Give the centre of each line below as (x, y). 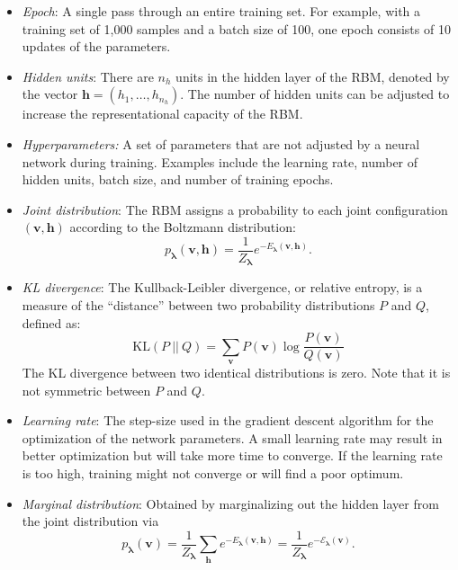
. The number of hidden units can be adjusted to (315, 94)
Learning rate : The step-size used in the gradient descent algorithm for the (228, 420)
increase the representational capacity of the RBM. (162, 114)
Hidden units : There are (88, 76)
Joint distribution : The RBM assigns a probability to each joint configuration (235, 209)
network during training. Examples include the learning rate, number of (220, 161)
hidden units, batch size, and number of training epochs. (178, 179)
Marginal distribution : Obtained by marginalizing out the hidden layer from (230, 503)
